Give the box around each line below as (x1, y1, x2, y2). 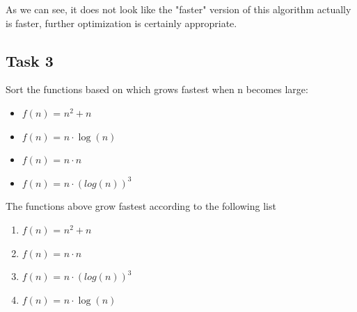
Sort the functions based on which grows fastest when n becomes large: (6, 82, 308, 97)
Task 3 (6, 49, 54, 71)
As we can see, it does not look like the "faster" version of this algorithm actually (6, 2, 351, 16)
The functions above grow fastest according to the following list (6, 199, 276, 213)
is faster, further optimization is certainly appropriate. (6, 15, 237, 30)
